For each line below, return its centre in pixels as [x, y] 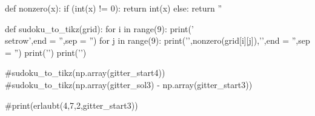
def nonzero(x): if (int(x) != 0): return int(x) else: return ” [114, 8]
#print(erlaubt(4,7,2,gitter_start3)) [71, 105]
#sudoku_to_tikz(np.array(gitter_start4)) [85, 73]
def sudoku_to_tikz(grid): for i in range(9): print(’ [99, 28]
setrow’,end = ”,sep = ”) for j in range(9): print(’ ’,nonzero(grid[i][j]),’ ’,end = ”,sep [157, 40]
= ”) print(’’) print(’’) [46, 52]
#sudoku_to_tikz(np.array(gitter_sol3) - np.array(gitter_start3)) [129, 84]
